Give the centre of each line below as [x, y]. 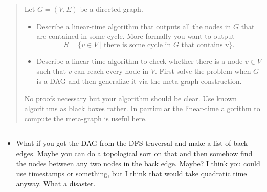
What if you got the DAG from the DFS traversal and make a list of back [132, 143]
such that [51, 71]
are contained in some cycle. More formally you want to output [136, 36]
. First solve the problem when [203, 71]
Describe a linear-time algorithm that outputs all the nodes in [134, 26]
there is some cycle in [138, 45]
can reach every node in [111, 71]
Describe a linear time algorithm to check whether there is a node [140, 61]
